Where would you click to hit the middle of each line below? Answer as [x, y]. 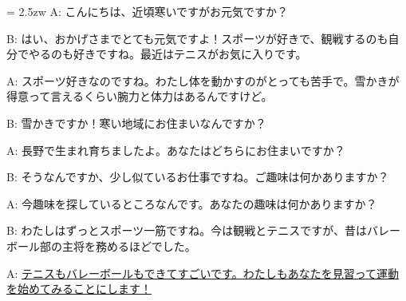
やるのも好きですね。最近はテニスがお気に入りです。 [168, 54]
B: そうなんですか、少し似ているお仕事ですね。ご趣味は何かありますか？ [198, 177]
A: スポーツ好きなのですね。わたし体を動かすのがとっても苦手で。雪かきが [203, 80]
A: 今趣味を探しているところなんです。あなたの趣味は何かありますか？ [192, 203]
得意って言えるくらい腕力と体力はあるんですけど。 [140, 96]
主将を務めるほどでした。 [129, 246]
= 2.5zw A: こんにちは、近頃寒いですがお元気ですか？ [148, 11]
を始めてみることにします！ [79, 289]
